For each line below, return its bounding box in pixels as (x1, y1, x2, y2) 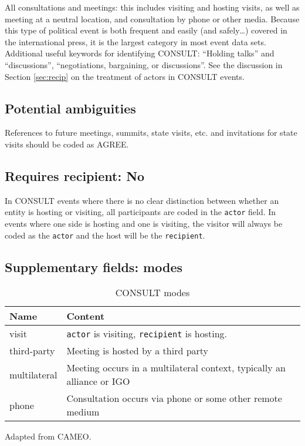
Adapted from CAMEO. (5, 430, 91, 442)
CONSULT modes (115, 286, 190, 300)
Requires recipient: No (5, 166, 145, 185)
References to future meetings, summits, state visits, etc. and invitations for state (5, 126, 297, 139)
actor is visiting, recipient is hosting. (66, 327, 228, 341)
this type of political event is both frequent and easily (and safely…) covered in (5, 24, 287, 36)
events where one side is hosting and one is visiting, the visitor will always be (5, 217, 283, 229)
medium (66, 405, 100, 419)
